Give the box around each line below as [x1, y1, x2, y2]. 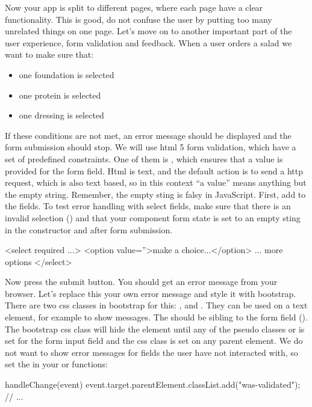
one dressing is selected [19, 109, 104, 121]
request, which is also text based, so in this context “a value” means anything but [5, 176, 307, 189]
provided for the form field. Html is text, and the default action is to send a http [5, 164, 304, 177]
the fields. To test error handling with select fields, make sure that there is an [5, 200, 291, 212]
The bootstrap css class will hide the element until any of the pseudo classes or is [5, 322, 305, 335]
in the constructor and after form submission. [5, 223, 173, 236]
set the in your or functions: [5, 358, 108, 370]
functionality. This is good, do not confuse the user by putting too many [5, 13, 272, 25]
